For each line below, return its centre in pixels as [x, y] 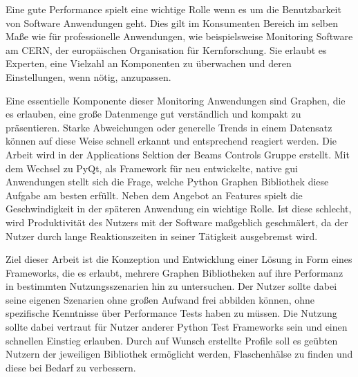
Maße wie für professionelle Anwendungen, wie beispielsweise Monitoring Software [179, 36]
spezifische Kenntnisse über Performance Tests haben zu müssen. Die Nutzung [171, 313]
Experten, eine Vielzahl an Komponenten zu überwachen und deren [149, 63]
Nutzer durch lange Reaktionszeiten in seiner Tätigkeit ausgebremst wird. [162, 236]
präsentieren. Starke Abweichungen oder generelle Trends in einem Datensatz [169, 127]
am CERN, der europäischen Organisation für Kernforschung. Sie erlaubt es [166, 49]
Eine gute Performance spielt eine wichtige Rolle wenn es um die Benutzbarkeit [173, 9]
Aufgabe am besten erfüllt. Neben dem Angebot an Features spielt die [154, 195]
